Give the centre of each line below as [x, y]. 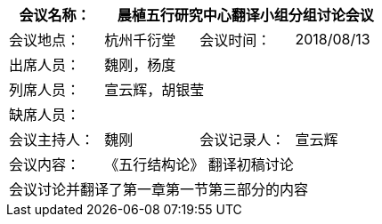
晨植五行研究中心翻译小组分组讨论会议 [245, 15]
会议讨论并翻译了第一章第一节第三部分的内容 [159, 189]
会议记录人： [243, 140]
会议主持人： [52, 140]
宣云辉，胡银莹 [154, 90]
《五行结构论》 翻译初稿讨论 [199, 164]
